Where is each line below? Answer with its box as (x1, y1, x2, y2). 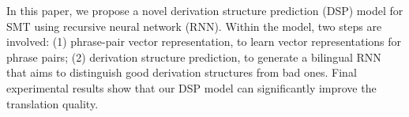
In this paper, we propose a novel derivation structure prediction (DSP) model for (6, 2, 403, 18)
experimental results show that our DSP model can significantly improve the (6, 79, 377, 96)
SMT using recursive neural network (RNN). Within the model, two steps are (6, 17, 382, 34)
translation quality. (6, 95, 99, 111)
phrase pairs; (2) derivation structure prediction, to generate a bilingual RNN (6, 48, 381, 65)
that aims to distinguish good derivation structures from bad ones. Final (6, 64, 357, 81)
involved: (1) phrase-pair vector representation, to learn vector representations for (6, 33, 402, 50)
